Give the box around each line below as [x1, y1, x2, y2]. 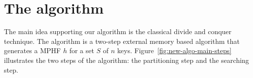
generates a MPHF [4, 45, 61, 56]
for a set [69, 45, 94, 56]
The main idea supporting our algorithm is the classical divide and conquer [4, 26, 232, 37]
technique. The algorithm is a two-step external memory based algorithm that [4, 36, 240, 46]
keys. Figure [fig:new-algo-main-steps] [117, 45, 232, 56]
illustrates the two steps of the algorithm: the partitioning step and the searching [4, 55, 249, 65]
